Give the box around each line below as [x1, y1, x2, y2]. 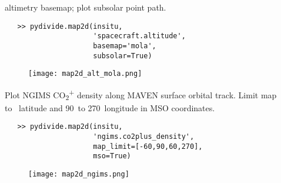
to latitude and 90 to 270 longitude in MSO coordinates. [5, 101, 215, 114]
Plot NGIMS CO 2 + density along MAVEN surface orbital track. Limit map [5, 86, 277, 102]
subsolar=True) [93, 51, 152, 60]
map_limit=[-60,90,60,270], [93, 142, 203, 151]
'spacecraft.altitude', [93, 32, 186, 41]
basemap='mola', [93, 41, 156, 50]
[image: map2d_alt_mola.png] [28, 69, 142, 78]
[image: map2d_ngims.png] [28, 169, 129, 178]
